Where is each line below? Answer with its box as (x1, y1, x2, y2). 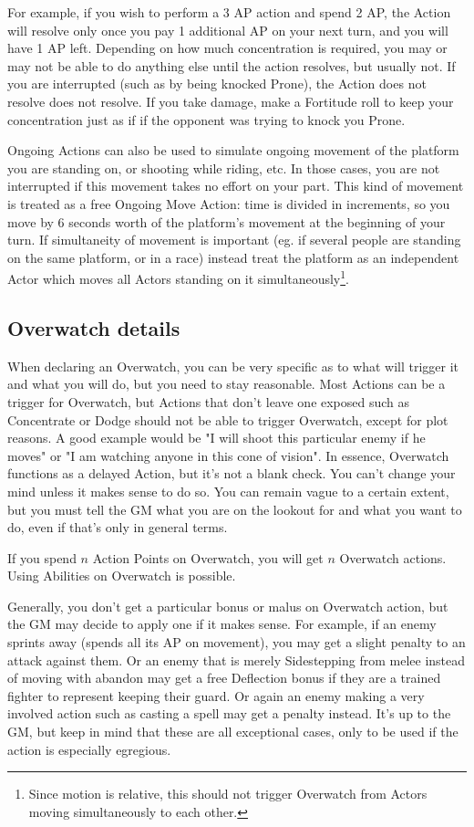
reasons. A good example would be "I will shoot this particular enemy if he (7, 428, 426, 447)
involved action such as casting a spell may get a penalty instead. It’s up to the (7, 704, 451, 723)
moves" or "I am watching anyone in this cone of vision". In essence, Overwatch (7, 445, 449, 465)
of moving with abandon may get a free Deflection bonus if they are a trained (7, 668, 441, 687)
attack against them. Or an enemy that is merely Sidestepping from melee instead (7, 650, 466, 669)
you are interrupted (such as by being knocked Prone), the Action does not (7, 74, 427, 93)
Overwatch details (7, 313, 180, 341)
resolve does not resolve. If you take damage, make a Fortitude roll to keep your (7, 91, 454, 110)
